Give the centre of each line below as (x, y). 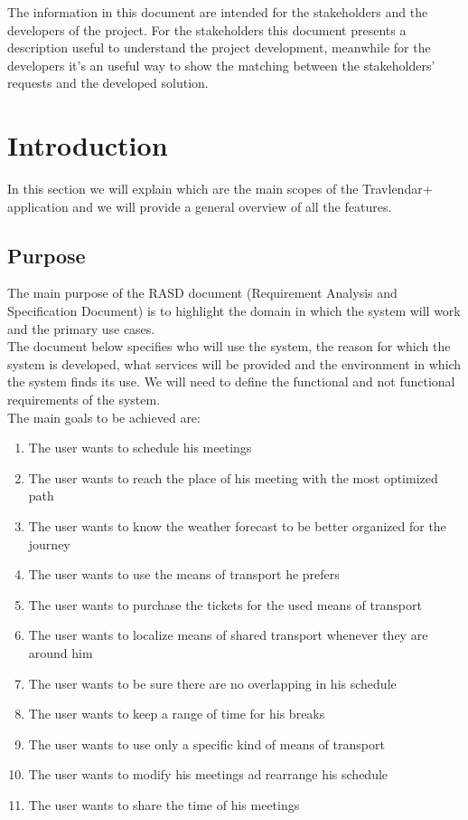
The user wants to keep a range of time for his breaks (177, 714)
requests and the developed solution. (108, 83)
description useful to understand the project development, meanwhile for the (219, 48)
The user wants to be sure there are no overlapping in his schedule (212, 683)
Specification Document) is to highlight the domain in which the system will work (234, 311)
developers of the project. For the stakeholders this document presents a (207, 29)
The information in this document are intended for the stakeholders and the (218, 12)
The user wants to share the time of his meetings (164, 804)
